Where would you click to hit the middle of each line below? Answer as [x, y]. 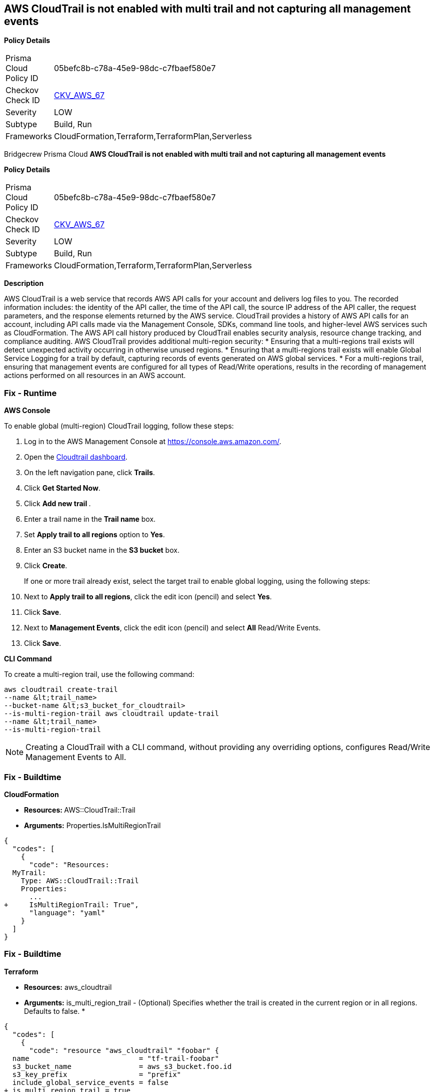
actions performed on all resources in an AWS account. [95, 376]
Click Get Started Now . [62, 488]
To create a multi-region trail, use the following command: [99, 674]
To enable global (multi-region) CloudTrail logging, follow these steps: [119, 426]
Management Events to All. [76, 757]
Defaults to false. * [55, 1011]
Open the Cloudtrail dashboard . [76, 457]
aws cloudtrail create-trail [61, 690]
